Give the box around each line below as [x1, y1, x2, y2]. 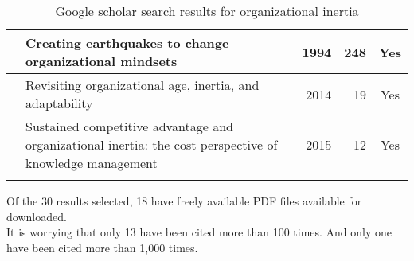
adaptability [25, 94, 93, 112]
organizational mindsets [25, 52, 178, 70]
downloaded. [6, 208, 67, 224]
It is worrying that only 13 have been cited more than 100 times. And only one [6, 224, 393, 240]
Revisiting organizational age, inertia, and [25, 76, 260, 94]
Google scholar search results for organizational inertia [55, 2, 359, 20]
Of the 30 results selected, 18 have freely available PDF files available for [6, 193, 362, 208]
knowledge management [25, 154, 158, 172]
